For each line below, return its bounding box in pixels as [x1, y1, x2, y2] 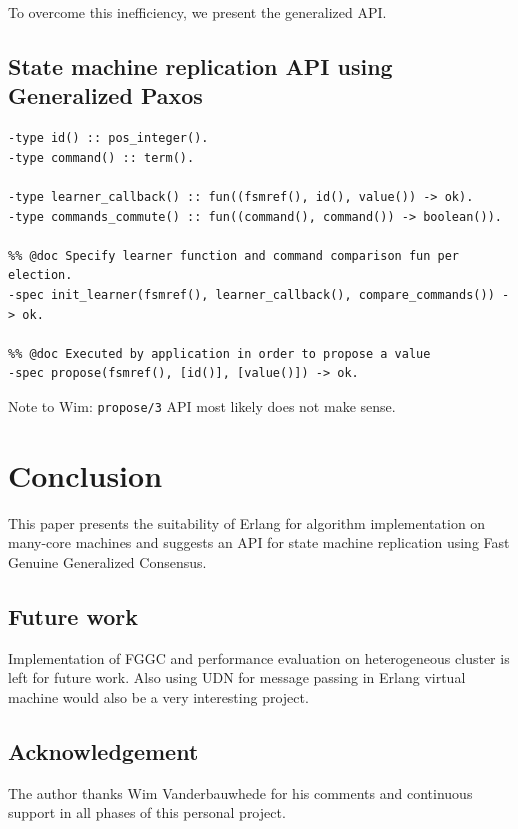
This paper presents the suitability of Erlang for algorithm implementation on [8, 512, 486, 533]
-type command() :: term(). [8, 150, 195, 165]
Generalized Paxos [8, 80, 203, 111]
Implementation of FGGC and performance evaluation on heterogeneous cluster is [8, 647, 510, 668]
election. [8, 268, 73, 283]
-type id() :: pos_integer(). [8, 131, 209, 146]
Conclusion [8, 454, 163, 495]
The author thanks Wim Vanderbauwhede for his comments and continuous [8, 782, 473, 803]
